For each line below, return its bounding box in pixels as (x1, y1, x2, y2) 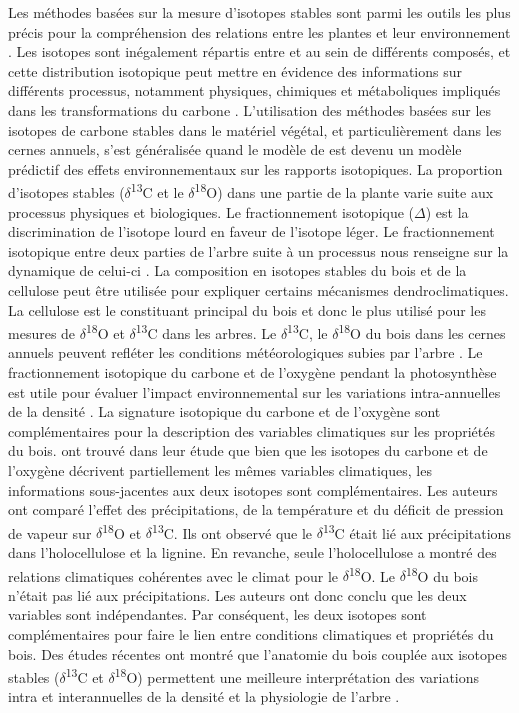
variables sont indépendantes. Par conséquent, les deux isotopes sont (8, 604, 427, 625)
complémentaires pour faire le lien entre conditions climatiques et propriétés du (8, 624, 494, 645)
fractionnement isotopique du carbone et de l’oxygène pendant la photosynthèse (8, 362, 497, 382)
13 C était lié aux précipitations (322, 519, 511, 543)
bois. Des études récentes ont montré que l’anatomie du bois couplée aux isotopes (8, 643, 507, 664)
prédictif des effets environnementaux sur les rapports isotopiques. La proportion (8, 158, 503, 179)
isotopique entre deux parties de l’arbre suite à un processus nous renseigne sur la (8, 240, 509, 261)
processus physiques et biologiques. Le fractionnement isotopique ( (8, 201, 415, 222)
